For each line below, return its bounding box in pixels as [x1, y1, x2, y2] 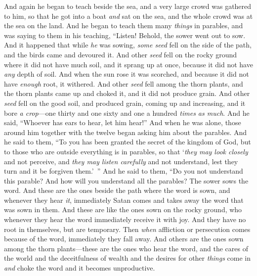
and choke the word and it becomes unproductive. [4, 263, 155, 273]
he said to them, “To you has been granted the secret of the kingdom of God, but [4, 137, 251, 147]
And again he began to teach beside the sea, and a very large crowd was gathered [4, 1, 252, 11]
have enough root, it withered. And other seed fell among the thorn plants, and [4, 78, 243, 89]
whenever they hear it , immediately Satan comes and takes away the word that [4, 194, 244, 205]
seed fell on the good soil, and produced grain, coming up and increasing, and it [4, 97, 246, 108]
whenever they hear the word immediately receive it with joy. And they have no [4, 214, 246, 225]
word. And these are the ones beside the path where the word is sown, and [4, 185, 230, 195]
